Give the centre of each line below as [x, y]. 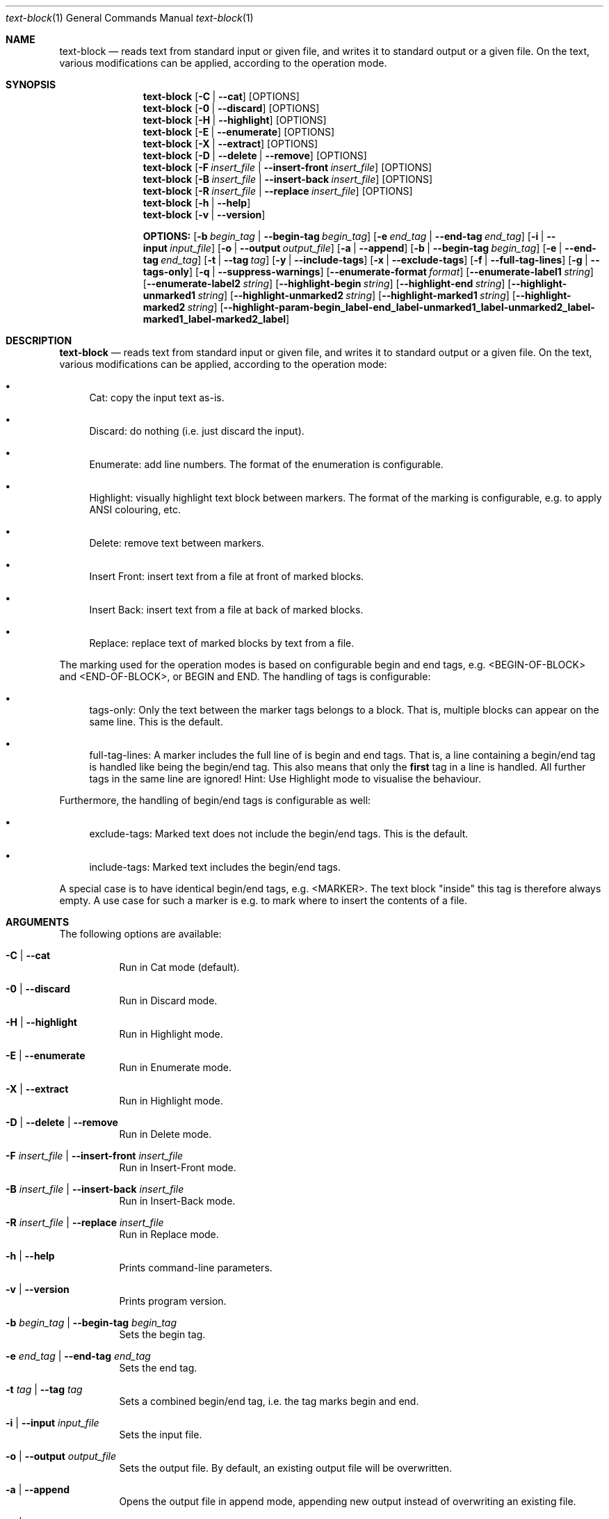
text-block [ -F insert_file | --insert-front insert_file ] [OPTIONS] [287, 167]
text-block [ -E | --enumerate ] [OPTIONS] [239, 132]
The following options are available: [140, 934]
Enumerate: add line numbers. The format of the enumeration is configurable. [266, 464]
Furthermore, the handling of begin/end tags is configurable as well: [215, 800]
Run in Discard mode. [168, 1000]
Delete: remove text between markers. [177, 543]
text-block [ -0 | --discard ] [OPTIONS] [231, 108]
